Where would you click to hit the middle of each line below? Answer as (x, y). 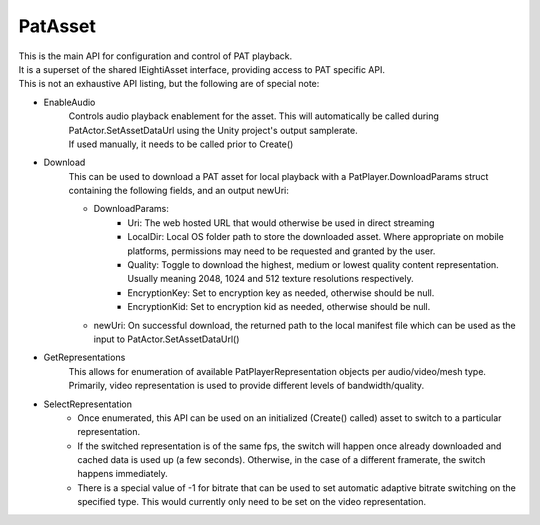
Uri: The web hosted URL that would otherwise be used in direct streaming (281, 222)
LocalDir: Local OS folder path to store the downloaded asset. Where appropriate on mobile (315, 237)
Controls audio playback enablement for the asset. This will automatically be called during (254, 116)
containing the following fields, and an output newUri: (178, 191)
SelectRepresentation (87, 404)
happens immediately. (123, 474)
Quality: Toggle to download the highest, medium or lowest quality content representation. (313, 265)
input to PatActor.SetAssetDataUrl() (166, 339)
